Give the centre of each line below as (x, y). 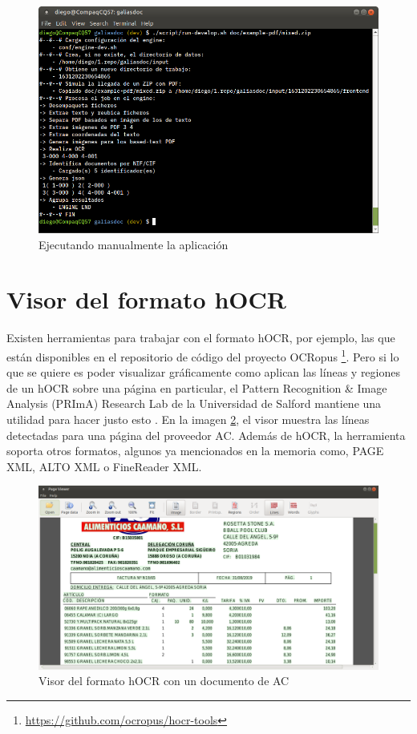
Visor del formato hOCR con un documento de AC (164, 681)
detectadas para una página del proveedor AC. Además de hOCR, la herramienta (206, 435)
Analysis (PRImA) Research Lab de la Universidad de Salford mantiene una (194, 403)
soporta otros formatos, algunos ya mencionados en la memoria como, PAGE (195, 451)
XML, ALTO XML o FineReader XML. (104, 466)
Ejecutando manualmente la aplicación (134, 244)
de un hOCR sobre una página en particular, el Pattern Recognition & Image (197, 387)
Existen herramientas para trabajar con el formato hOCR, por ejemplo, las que (201, 338)
